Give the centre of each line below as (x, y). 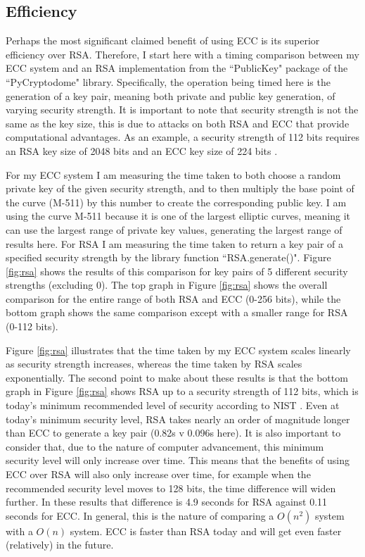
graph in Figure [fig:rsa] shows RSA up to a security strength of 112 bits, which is (182, 391)
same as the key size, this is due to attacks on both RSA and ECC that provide (178, 123)
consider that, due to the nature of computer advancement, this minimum (165, 446)
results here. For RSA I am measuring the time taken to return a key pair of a (174, 243)
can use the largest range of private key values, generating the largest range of (174, 229)
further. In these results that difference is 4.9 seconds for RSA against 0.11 (167, 502)
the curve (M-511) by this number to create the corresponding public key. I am (176, 202)
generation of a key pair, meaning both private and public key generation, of (171, 95)
